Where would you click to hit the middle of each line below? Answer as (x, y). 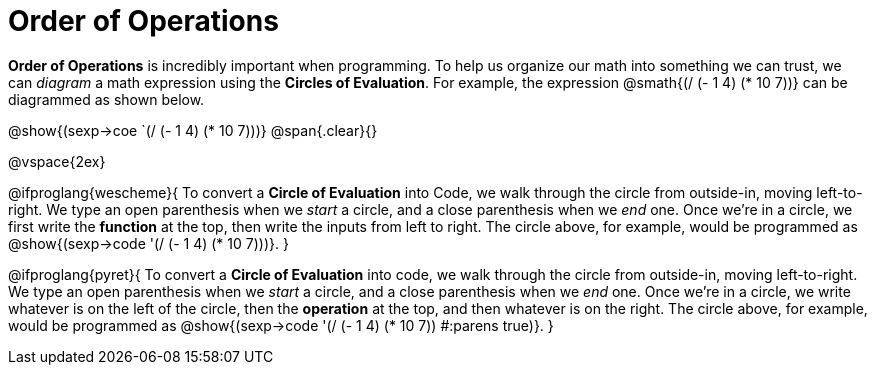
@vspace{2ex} (57, 161)
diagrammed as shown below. (106, 99)
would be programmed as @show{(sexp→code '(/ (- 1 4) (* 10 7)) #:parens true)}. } (281, 325)
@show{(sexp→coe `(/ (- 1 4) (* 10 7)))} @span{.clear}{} (193, 130)
